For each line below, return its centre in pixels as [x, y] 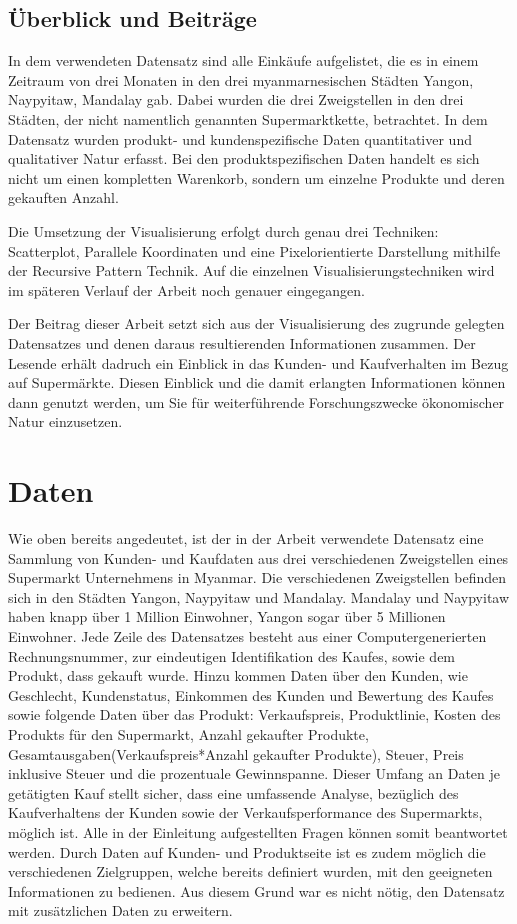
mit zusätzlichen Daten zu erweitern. [120, 910]
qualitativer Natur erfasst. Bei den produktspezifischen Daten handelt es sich [244, 158]
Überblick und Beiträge [132, 18]
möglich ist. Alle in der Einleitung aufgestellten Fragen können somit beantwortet [258, 831]
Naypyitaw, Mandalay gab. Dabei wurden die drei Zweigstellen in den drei [236, 99]
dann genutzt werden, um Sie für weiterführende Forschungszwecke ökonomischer [256, 401]
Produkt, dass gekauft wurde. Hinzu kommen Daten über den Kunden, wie [238, 675]
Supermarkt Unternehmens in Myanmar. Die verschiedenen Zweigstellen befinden [257, 577]
